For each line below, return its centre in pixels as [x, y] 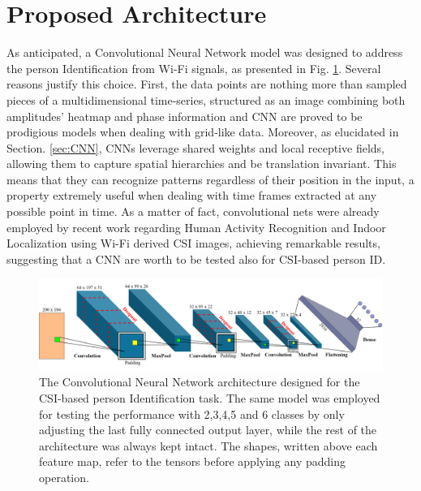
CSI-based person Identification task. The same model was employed [210, 398]
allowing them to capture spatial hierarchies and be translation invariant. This [202, 164]
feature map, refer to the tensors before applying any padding [192, 461]
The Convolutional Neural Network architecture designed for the [200, 382]
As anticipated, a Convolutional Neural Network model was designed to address [205, 52]
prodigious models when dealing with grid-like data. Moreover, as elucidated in [203, 132]
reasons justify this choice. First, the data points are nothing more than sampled [207, 84]
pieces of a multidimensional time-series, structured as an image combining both [206, 99]
